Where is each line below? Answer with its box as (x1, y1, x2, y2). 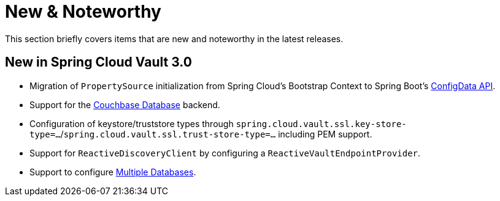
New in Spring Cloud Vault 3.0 (5, 54, 192, 70)
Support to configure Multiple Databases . (29, 166, 196, 177)
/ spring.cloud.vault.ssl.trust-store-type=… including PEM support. (60, 128, 372, 139)
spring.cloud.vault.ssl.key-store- (236, 119, 407, 129)
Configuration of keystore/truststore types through (29, 118, 234, 129)
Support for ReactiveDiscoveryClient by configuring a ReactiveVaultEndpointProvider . (29, 147, 421, 158)
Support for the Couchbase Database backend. (29, 99, 220, 110)
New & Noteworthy (5, 1, 161, 22)
